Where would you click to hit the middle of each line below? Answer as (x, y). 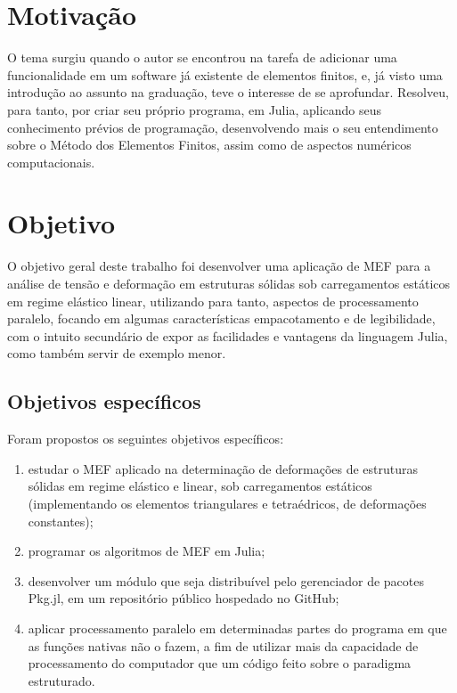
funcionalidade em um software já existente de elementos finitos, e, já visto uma (225, 74)
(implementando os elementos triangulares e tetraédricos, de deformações (227, 503)
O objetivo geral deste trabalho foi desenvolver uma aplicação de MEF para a (219, 266)
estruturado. (61, 680)
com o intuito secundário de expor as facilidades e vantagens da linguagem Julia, (228, 335)
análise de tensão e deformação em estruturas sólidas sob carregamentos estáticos (229, 283)
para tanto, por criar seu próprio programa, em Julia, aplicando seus (194, 109)
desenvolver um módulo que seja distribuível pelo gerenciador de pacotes (226, 580)
